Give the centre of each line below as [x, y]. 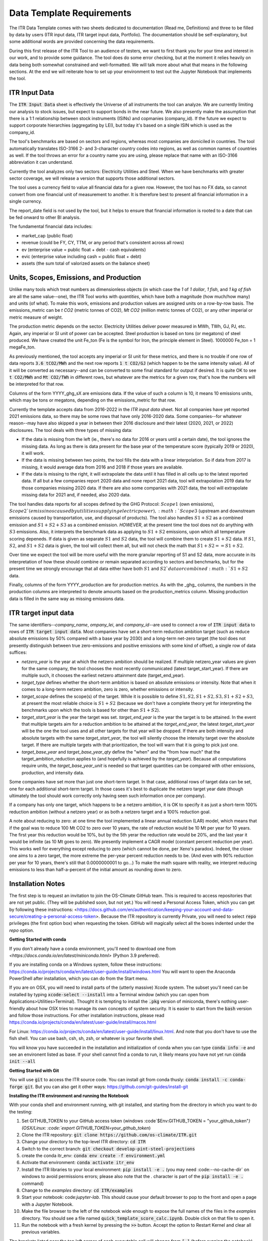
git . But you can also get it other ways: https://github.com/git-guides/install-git [106, 1087]
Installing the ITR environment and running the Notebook [69, 1096]
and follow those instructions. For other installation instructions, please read [87, 1016]
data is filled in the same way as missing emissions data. [67, 599]
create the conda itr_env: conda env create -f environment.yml [94, 1156]
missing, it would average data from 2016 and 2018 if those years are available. [102, 467]
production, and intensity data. [53, 772]
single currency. [26, 202]
